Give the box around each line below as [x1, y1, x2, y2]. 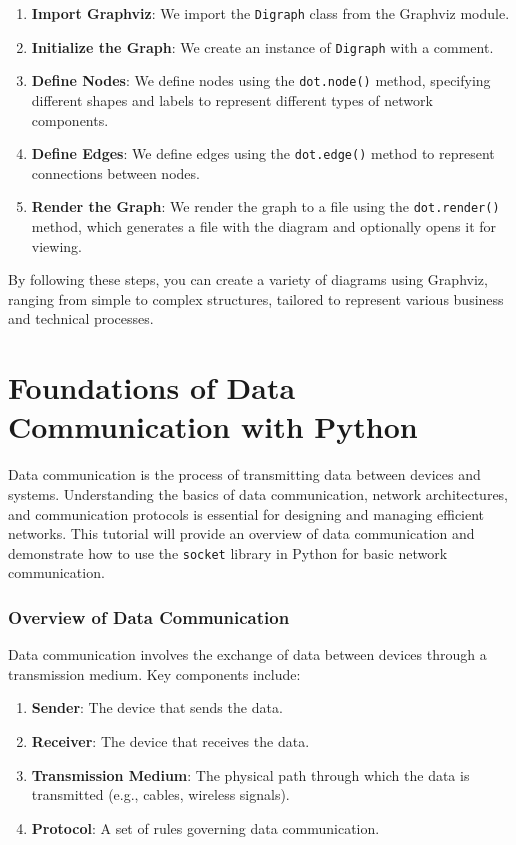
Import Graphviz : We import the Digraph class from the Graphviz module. [31, 3, 510, 23]
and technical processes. [8, 308, 154, 329]
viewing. [31, 235, 82, 256]
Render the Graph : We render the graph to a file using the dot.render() [31, 196, 500, 217]
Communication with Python [8, 406, 418, 447]
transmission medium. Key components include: [8, 663, 301, 684]
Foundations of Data [8, 367, 296, 408]
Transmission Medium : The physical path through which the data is [31, 764, 470, 785]
